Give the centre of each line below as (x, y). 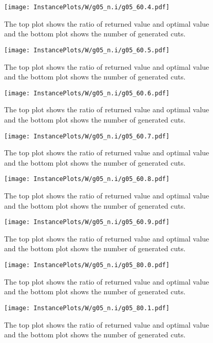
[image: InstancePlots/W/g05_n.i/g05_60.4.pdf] (87, 7)
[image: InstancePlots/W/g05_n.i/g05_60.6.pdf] (87, 93)
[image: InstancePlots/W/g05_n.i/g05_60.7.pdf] (87, 136)
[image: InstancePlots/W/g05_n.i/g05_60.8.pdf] (87, 179)
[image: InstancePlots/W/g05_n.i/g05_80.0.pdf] (87, 265)
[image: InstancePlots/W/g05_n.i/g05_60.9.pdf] (87, 222)
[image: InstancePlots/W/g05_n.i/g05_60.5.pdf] (87, 50)
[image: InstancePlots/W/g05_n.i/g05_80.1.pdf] (87, 308)
